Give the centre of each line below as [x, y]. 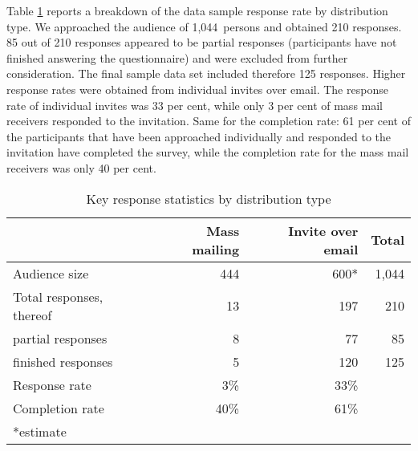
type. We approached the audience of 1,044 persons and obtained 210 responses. [204, 26]
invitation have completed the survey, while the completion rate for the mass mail [208, 152]
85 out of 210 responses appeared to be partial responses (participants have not [202, 42]
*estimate [40, 431]
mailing [216, 249]
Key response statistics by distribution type [209, 198]
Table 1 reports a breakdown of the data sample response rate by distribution [197, 10]
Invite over [323, 230]
